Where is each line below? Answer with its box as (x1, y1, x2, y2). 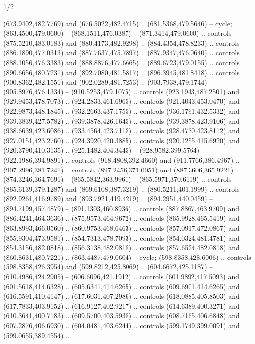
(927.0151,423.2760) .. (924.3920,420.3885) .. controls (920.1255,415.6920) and (3, 135, 240, 145)
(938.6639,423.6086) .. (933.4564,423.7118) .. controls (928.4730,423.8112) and (3, 125, 240, 136)
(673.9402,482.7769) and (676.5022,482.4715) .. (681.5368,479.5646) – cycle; (3, 18, 232, 28)
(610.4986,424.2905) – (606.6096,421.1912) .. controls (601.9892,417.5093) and (3, 271, 239, 282)
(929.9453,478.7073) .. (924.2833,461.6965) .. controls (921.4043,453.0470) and (3, 96, 240, 106)
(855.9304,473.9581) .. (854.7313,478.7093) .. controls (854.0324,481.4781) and (3, 232, 240, 243)
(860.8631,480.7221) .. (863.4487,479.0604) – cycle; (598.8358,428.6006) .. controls (3, 252, 251, 262)
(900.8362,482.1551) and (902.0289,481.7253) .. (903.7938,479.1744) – (3, 77, 213, 87)
